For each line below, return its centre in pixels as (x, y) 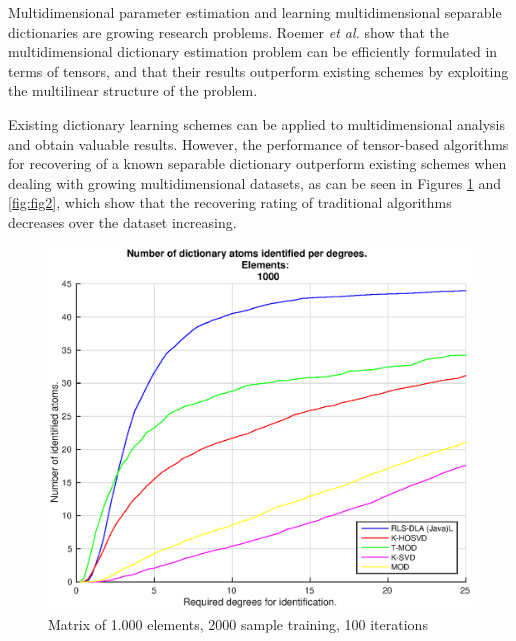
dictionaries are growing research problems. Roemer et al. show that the (229, 31)
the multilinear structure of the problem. (133, 90)
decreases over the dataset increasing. (122, 221)
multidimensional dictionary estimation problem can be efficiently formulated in (253, 51)
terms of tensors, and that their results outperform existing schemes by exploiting (258, 70)
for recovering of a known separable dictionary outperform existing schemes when (257, 163)
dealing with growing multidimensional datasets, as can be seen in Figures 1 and (255, 182)
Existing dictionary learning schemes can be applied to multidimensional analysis (256, 123)
